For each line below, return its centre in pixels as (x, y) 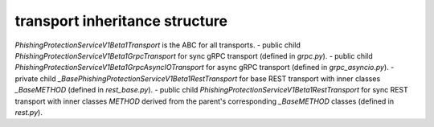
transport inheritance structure (121, 21)
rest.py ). (29, 112)
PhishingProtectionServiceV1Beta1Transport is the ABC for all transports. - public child (158, 45)
